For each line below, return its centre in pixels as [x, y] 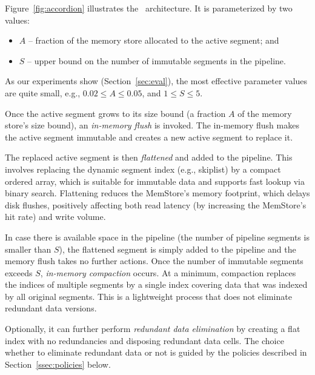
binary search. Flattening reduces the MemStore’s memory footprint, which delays [157, 193]
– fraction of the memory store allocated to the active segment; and [154, 40]
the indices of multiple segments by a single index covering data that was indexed [156, 284]
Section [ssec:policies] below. [58, 364]
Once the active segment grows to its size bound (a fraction [115, 113]
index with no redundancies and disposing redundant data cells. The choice [144, 340]
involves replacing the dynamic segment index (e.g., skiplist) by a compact [143, 169]
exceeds [19, 272]
